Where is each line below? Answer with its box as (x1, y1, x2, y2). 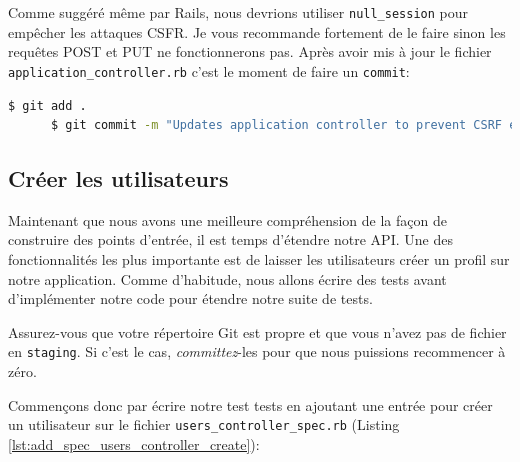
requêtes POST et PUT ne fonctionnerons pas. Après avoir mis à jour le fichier (8, 41, 492, 62)
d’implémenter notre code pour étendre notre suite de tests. (8, 288, 373, 309)
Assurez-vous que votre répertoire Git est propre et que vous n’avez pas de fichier (8, 321, 507, 342)
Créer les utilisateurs (8, 163, 229, 194)
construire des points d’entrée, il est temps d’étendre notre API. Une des (8, 229, 453, 250)
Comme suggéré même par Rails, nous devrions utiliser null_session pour (8, 2, 468, 22)
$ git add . (8, 98, 87, 113)
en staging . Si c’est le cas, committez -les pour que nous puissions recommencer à (8, 341, 506, 362)
